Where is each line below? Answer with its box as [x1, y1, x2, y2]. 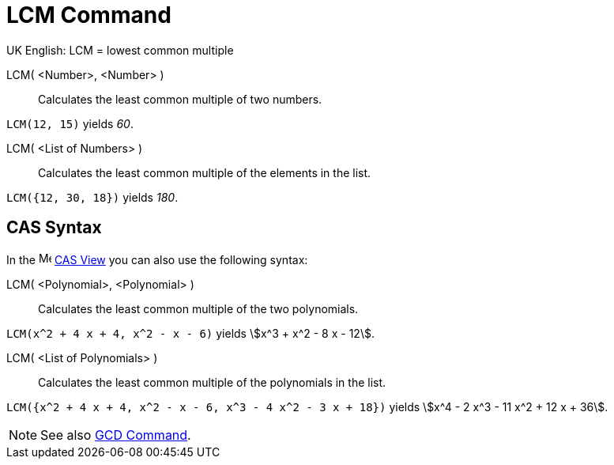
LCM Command [6, 2, 171, 28]
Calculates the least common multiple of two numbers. [38, 92, 322, 106]
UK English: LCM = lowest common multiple [6, 43, 234, 57]
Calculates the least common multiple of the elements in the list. [38, 165, 371, 180]
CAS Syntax [6, 217, 102, 238]
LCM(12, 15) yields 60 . [6, 116, 134, 130]
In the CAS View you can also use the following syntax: [6, 252, 308, 267]
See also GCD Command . [40, 426, 191, 443]
